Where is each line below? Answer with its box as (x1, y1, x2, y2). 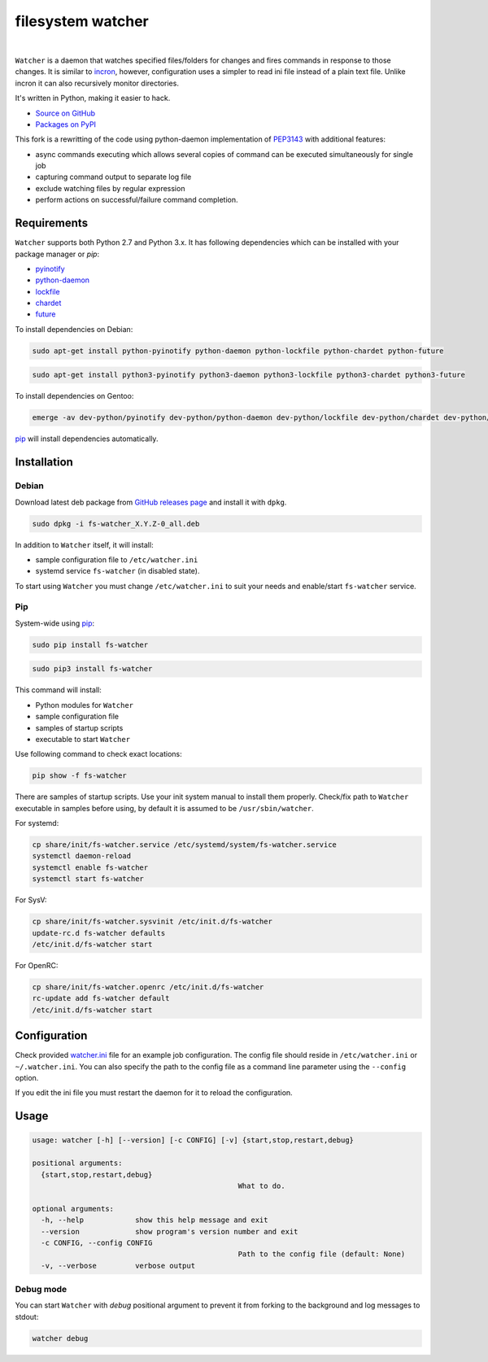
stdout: (15, 1312, 39, 1321)
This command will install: (15, 685, 102, 695)
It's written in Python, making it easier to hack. (15, 94, 171, 103)
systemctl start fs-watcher (32, 875, 144, 884)
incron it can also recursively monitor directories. (15, 78, 179, 88)
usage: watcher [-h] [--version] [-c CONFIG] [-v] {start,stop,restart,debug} (32, 1136, 354, 1145)
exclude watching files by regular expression (35, 183, 185, 193)
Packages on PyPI (35, 119, 97, 129)
